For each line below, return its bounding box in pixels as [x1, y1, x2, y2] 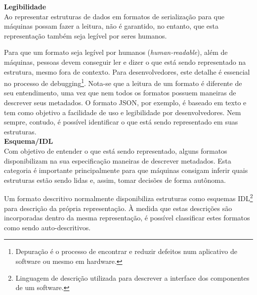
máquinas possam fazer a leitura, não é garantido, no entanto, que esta [4, 21, 219, 31]
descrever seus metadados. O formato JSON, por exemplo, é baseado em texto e [4, 97, 247, 107]
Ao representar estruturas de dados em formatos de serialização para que [4, 11, 225, 21]
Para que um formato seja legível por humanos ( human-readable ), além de [4, 47, 228, 57]
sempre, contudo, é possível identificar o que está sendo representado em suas [4, 117, 238, 127]
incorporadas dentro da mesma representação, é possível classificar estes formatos [4, 212, 250, 223]
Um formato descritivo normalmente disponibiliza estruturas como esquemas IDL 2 [4, 192, 253, 203]
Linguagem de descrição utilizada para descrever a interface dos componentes [15, 272, 250, 283]
